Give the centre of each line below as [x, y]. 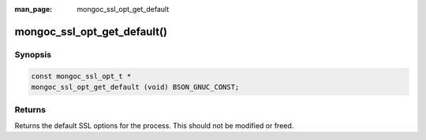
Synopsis [33, 54]
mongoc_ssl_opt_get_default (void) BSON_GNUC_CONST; [135, 87]
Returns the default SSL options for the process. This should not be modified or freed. [154, 125]
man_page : [34, 9]
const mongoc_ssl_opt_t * [81, 76]
